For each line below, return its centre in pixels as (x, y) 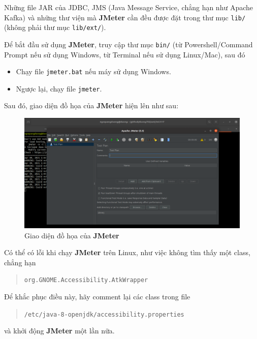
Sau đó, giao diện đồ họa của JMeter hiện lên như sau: (91, 105)
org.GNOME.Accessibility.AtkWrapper (86, 280)
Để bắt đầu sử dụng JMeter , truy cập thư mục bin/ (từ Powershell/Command (128, 44)
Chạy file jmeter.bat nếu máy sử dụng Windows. (93, 71)
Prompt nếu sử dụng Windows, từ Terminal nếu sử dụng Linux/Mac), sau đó (125, 54)
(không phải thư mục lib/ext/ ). (55, 27)
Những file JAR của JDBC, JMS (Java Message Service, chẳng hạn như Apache (128, 7)
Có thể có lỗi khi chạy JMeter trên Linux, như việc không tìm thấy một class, (127, 252)
